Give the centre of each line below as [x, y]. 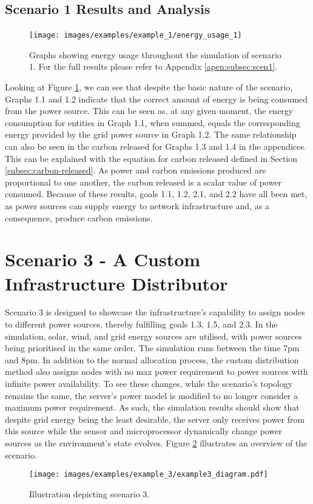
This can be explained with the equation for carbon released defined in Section [151, 158]
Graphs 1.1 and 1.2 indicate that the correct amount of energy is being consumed [156, 99]
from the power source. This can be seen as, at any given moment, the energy [149, 111]
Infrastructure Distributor [116, 283]
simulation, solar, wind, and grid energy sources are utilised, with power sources [153, 336]
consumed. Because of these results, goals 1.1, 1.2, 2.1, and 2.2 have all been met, [156, 194]
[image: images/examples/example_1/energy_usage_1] [136, 35]
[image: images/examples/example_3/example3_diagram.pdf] [149, 475]
